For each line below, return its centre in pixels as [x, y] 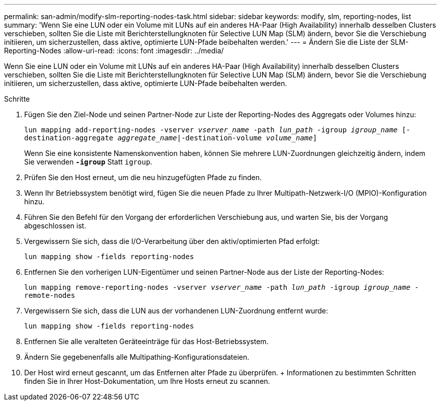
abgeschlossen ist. [55, 226]
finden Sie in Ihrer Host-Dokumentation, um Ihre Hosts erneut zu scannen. [147, 381]
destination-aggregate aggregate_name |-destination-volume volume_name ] [171, 138]
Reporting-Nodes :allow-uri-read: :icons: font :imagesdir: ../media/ [114, 51]
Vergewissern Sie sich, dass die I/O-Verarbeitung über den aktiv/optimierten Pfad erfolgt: [172, 241]
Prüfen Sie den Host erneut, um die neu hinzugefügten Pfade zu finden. [143, 177]
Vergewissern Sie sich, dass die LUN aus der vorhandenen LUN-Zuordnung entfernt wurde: [176, 311]
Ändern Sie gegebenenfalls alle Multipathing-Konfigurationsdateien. [137, 357]
